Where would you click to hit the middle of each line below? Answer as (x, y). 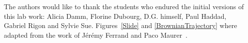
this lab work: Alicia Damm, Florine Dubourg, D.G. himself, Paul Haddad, (115, 16)
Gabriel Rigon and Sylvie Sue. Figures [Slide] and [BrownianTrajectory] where (121, 25)
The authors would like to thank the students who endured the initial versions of (124, 6)
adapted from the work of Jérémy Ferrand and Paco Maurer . (96, 35)
